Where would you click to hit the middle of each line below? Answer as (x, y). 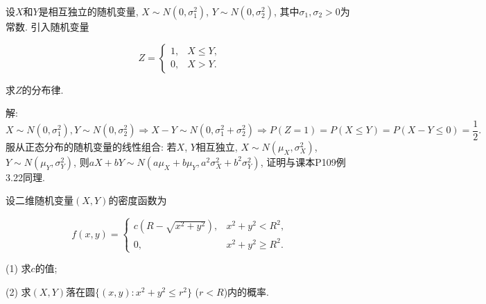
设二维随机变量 (40, 200)
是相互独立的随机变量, (88, 11)
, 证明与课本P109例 (303, 161)
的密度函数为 (138, 200)
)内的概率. (246, 291)
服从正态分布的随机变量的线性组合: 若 (91, 146)
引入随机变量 (60, 26)
